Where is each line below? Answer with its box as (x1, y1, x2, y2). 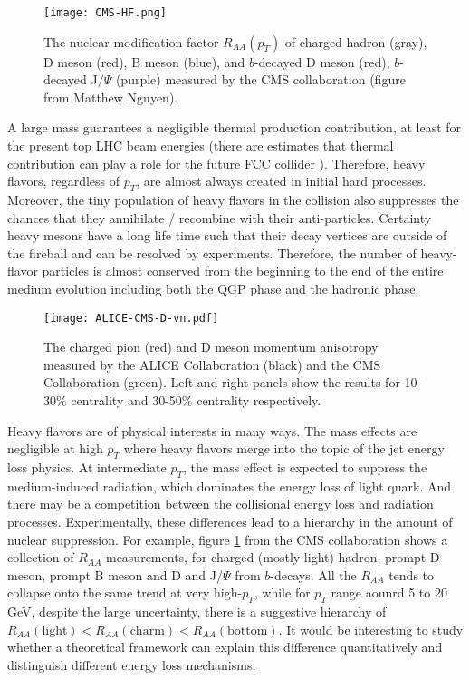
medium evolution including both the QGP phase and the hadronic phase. (7, 278, 419, 297)
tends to (388, 565, 435, 584)
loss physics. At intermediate (7, 458, 167, 476)
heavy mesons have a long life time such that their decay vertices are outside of (7, 226, 447, 245)
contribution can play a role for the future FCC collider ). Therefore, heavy (7, 153, 426, 172)
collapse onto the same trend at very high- (7, 583, 243, 602)
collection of (7, 548, 74, 567)
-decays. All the (270, 565, 357, 584)
